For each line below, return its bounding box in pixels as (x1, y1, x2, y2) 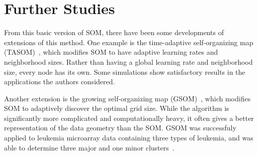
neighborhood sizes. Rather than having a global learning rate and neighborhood (4, 56, 253, 67)
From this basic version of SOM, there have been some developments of (4, 27, 224, 38)
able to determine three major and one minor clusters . (4, 142, 175, 152)
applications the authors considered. (4, 76, 115, 87)
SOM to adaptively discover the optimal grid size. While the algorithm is (4, 103, 229, 113)
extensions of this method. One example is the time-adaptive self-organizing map (4, 37, 253, 47)
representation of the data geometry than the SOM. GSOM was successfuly (4, 122, 236, 133)
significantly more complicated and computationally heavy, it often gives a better (4, 112, 254, 123)
